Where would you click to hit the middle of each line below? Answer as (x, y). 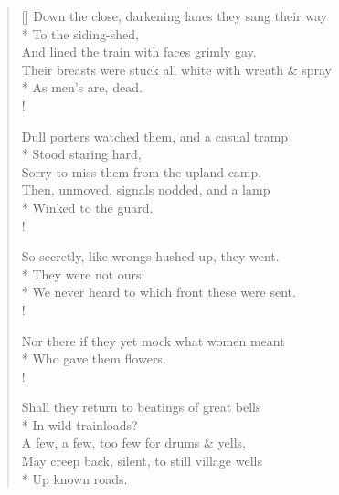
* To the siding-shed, (80, 33)
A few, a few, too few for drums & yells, (134, 442)
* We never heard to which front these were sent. (159, 292)
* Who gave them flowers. (94, 358)
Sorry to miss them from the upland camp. (142, 171)
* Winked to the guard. (87, 207)
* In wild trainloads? (79, 424)
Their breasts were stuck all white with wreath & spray (176, 69)
